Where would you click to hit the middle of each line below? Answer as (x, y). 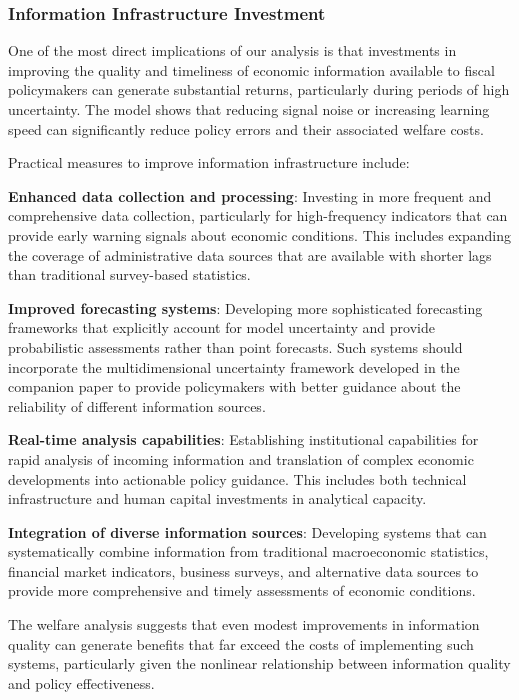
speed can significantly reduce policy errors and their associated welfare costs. (246, 128)
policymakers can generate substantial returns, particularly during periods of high (259, 89)
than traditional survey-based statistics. (129, 274)
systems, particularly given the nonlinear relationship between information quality (259, 663)
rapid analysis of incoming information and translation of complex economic (241, 458)
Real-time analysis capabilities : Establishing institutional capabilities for (243, 439)
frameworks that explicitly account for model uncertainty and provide (221, 327)
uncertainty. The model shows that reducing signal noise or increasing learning (249, 109)
